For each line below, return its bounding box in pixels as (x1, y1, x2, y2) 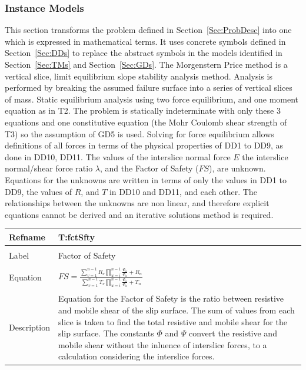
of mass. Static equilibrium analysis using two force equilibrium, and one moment (5, 92, 299, 105)
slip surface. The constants (58, 327, 154, 339)
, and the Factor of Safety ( (100, 162, 199, 174)
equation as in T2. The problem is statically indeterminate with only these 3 (5, 104, 281, 117)
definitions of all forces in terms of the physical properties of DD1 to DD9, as (5, 139, 284, 151)
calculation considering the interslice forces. (58, 350, 215, 362)
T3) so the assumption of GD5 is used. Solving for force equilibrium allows (5, 127, 274, 140)
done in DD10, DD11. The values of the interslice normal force (5, 150, 231, 163)
